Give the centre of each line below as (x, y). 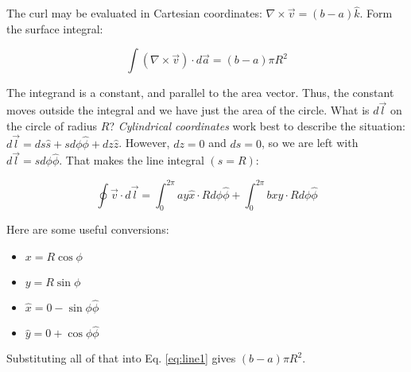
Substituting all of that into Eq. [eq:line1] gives (121, 358)
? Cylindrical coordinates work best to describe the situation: (257, 125)
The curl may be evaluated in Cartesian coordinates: (134, 13)
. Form (376, 13)
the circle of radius (52, 125)
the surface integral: (55, 28)
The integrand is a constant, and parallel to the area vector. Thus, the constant (200, 93)
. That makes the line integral (132, 160)
